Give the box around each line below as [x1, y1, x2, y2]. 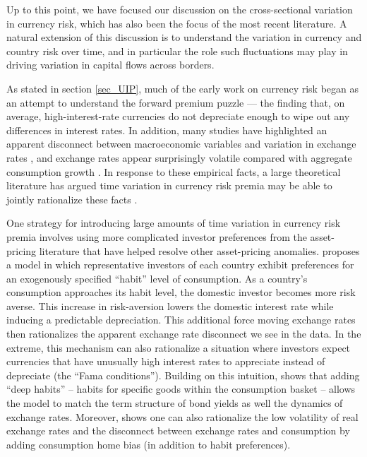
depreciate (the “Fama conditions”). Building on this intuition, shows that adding [6, 367, 360, 382]
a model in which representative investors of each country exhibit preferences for [6, 257, 354, 272]
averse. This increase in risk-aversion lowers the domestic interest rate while [6, 298, 334, 313]
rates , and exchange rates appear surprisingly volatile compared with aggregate [6, 150, 352, 165]
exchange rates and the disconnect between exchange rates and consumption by [6, 423, 350, 438]
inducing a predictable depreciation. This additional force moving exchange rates [6, 312, 356, 327]
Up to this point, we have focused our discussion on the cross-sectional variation [6, 2, 353, 16]
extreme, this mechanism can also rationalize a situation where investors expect [6, 340, 351, 355]
